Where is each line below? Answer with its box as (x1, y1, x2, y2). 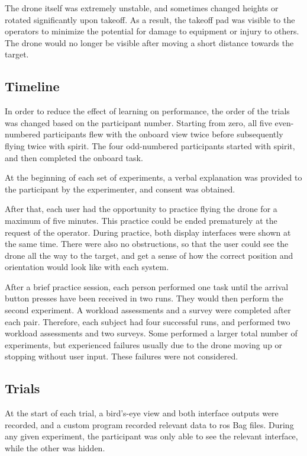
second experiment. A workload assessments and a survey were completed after (5, 304, 291, 316)
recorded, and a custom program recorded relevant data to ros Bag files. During (5, 418, 294, 431)
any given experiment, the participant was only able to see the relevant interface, (5, 430, 298, 442)
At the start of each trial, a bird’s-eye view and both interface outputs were (5, 407, 279, 419)
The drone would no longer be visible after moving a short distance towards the (5, 36, 294, 49)
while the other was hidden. (5, 442, 105, 454)
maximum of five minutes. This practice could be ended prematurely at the (5, 214, 277, 226)
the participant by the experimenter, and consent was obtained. (5, 182, 235, 195)
